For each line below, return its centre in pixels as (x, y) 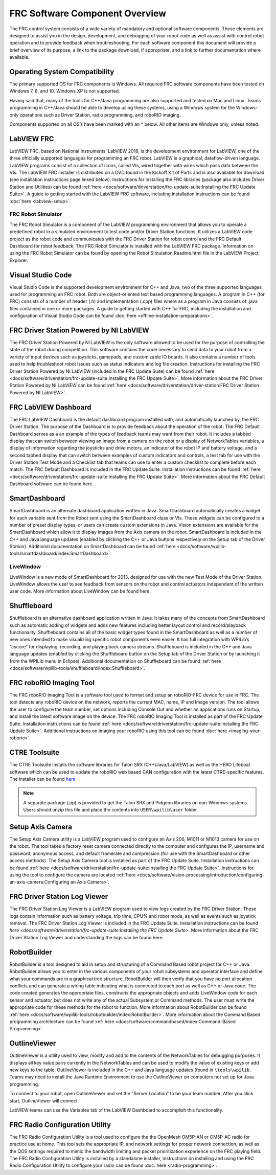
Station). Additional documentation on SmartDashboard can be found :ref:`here (93, 547)
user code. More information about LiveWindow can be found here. (80, 591)
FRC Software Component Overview (88, 13)
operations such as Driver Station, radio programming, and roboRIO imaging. (100, 115)
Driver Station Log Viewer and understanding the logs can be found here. (86, 937)
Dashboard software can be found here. (52, 484)
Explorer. (19, 260)
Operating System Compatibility (62, 72)
